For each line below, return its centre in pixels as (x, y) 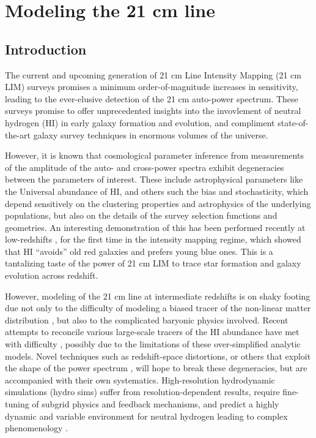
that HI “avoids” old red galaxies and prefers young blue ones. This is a (139, 251)
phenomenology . (37, 428)
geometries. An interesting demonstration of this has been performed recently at (155, 227)
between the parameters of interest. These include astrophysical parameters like (154, 179)
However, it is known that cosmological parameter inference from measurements (154, 155)
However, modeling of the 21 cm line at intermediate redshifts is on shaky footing (158, 296)
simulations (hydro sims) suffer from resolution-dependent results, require (142, 392)
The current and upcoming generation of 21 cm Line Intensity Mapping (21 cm (153, 74)
